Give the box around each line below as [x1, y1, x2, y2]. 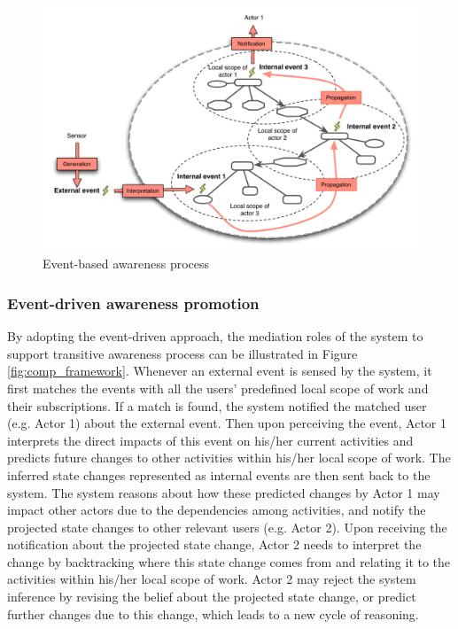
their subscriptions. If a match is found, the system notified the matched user [7, 396, 427, 415]
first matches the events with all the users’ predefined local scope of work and [7, 378, 429, 397]
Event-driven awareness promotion [7, 291, 260, 314]
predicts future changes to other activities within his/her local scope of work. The [7, 448, 451, 467]
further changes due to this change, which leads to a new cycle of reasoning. [7, 604, 419, 623]
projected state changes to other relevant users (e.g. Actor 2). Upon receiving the [7, 517, 447, 536]
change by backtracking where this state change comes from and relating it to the [7, 552, 451, 571]
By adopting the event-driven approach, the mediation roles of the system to [7, 327, 423, 346]
